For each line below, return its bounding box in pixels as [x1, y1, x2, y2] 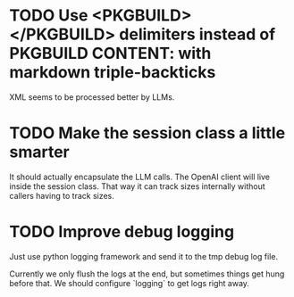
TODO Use [9, 5, 88, 26]
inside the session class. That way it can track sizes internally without [9, 180, 265, 192]
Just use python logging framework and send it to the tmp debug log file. [9, 251, 279, 261]
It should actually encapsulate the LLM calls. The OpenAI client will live [9, 171, 271, 182]
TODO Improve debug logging [9, 222, 235, 242]
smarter [9, 142, 70, 162]
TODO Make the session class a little [9, 123, 286, 144]
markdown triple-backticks [9, 62, 216, 83]
